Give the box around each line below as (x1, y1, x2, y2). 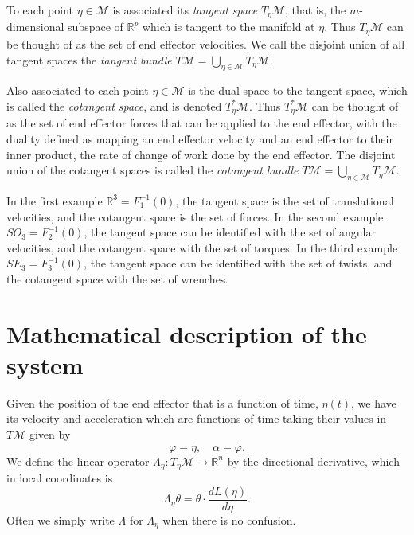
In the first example (6, 192, 103, 209)
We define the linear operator (6, 452, 150, 469)
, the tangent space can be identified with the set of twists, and (84, 255, 393, 271)
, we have (351, 394, 396, 411)
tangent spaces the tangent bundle (6, 51, 172, 68)
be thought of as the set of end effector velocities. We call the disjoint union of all (6, 35, 405, 52)
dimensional (6, 18, 64, 35)
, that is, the (284, 2, 346, 18)
